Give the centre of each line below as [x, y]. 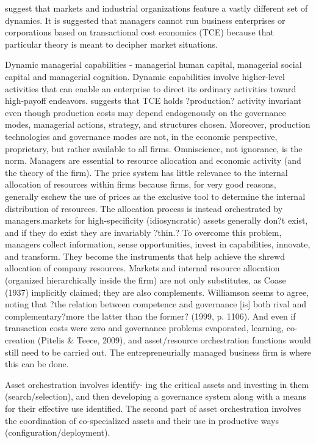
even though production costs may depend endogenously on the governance [145, 112]
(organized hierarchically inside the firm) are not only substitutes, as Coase [145, 280]
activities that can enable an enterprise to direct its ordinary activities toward [151, 88]
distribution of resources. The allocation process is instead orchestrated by [144, 208]
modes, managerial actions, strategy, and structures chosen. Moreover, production [158, 124]
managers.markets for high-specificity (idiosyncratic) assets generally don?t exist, [156, 220]
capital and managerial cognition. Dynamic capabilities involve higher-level [145, 76]
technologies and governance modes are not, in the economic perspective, [141, 136]
